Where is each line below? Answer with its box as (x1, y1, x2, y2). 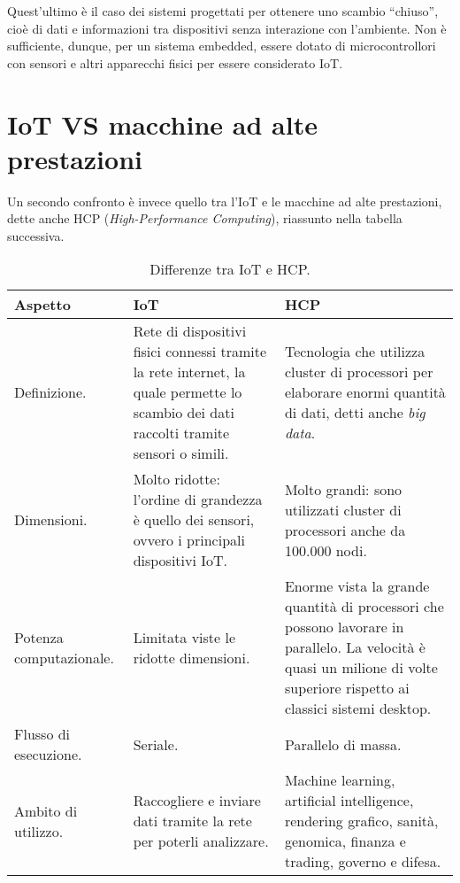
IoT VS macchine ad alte (7, 105, 318, 142)
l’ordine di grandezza (133, 489, 263, 510)
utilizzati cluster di (284, 499, 402, 520)
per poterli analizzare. (133, 831, 269, 852)
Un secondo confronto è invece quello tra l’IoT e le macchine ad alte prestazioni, (7, 191, 442, 210)
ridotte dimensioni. (133, 647, 250, 668)
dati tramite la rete (133, 810, 252, 832)
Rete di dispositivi (133, 321, 247, 342)
